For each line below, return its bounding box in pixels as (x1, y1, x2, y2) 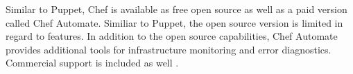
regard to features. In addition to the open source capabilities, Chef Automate (6, 29, 338, 43)
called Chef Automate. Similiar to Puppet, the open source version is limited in (6, 15, 343, 29)
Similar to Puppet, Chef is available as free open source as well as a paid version (6, 2, 347, 16)
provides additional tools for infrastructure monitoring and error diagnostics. (6, 42, 332, 56)
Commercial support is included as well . (6, 56, 179, 70)
